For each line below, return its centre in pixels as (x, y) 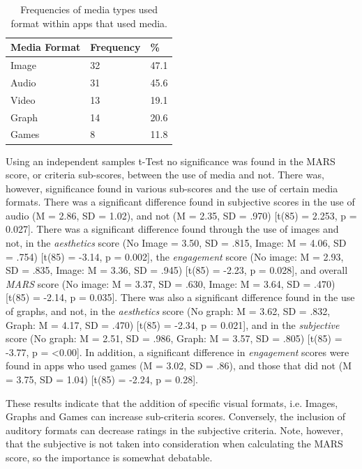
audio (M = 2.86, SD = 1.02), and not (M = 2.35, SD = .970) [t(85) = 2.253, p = (181, 215)
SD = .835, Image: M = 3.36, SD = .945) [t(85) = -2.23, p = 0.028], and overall (177, 270)
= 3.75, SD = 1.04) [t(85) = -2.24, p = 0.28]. (102, 379)
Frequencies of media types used (89, 9)
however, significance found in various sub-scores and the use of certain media (172, 188)
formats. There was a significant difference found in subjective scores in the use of (180, 202)
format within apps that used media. (89, 23)
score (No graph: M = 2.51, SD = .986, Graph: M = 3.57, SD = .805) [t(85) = (174, 338)
